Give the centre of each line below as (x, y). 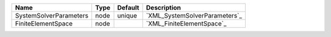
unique (127, 15)
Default (128, 8)
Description (163, 8)
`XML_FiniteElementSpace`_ (186, 23)
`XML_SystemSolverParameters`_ (194, 15)
